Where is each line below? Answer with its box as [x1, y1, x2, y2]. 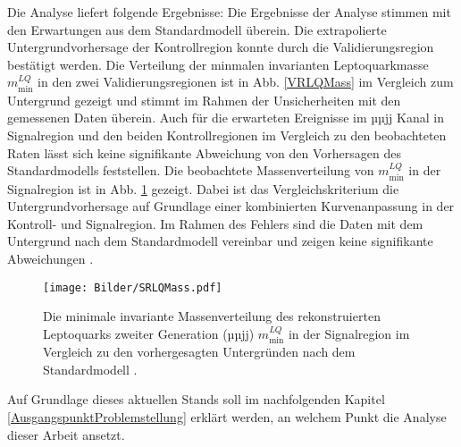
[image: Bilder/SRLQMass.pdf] [43, 281, 222, 294]
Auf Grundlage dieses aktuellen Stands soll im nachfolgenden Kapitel [7, 390, 385, 409]
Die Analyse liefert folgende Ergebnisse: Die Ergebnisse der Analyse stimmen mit [7, 3, 451, 21]
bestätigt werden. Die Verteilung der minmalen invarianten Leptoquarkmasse [7, 55, 429, 73]
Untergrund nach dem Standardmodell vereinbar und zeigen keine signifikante [7, 232, 433, 250]
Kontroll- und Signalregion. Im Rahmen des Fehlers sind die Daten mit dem [7, 214, 423, 232]
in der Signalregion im [288, 324, 410, 342]
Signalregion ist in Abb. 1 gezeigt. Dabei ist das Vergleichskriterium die [7, 179, 399, 198]
